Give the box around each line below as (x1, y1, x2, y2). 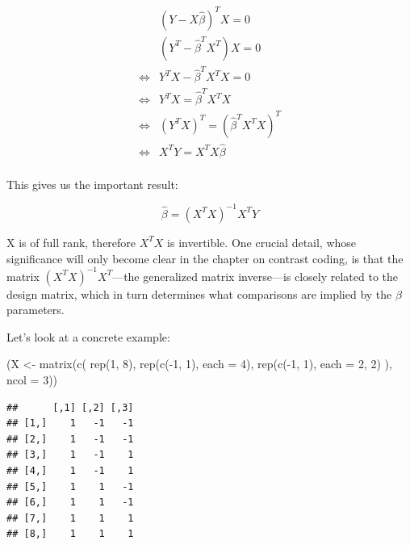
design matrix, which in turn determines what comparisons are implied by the (6, 285, 392, 302)
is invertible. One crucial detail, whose (167, 233, 357, 250)
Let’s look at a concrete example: (6, 328, 170, 345)
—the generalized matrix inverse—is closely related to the (112, 267, 398, 284)
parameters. (6, 301, 65, 318)
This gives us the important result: (6, 175, 178, 192)
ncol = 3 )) (6, 371, 58, 388)
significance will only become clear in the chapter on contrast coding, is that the (6, 249, 404, 266)
